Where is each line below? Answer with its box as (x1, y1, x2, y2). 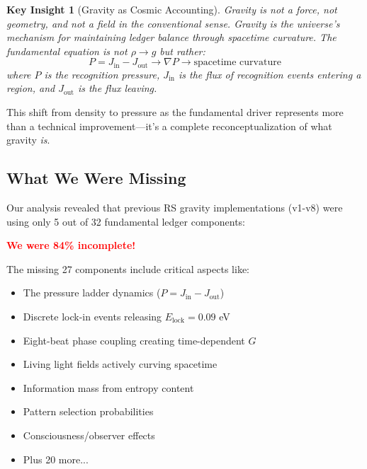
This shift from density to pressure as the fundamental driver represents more (6, 105, 344, 120)
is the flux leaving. (77, 81, 157, 95)
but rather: (159, 43, 205, 58)
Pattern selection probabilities (23, 404, 154, 419)
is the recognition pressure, (44, 66, 160, 81)
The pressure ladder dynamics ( (23, 285, 161, 300)
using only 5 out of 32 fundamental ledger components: (6, 214, 245, 228)
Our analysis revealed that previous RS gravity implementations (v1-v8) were (6, 200, 343, 214)
